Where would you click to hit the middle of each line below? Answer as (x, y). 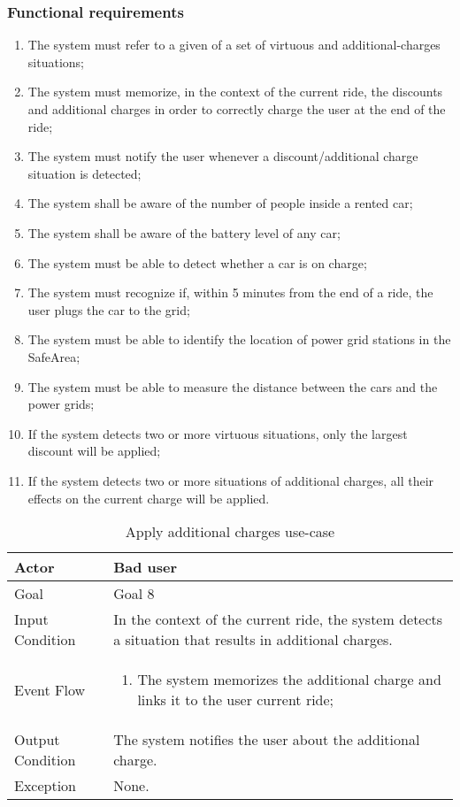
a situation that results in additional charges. (253, 640)
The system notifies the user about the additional (267, 740)
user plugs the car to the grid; (109, 309)
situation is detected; (84, 173)
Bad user (146, 567)
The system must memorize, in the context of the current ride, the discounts (235, 92)
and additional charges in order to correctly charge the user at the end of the (237, 109)
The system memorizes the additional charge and (289, 680)
